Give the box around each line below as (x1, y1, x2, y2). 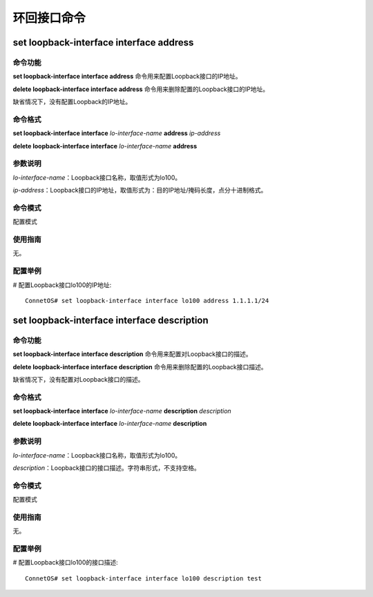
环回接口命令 (12, 10, 86, 26)
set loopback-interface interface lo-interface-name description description (12, 407, 231, 415)
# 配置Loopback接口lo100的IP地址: (12, 280, 112, 289)
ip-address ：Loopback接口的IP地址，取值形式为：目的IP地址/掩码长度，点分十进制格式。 (12, 186, 267, 195)
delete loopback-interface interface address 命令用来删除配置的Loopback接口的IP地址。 (12, 85, 269, 93)
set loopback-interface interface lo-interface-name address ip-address (12, 129, 221, 137)
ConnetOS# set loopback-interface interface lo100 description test (25, 574, 262, 583)
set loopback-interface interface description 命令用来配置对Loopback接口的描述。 (12, 350, 252, 358)
